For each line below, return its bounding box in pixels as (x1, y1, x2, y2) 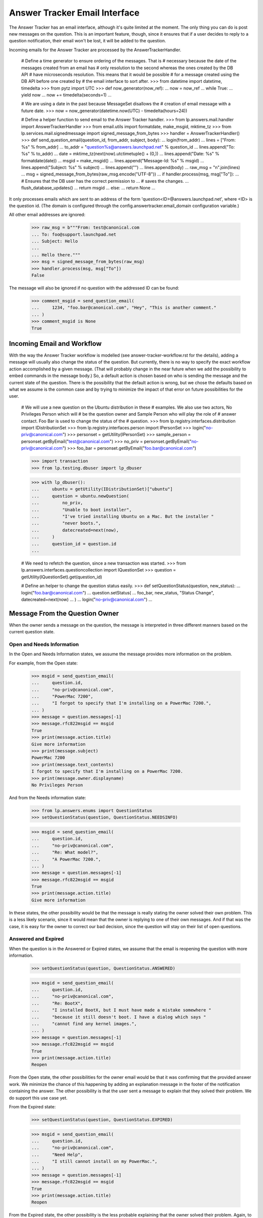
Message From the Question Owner (9, 609, 119, 617)
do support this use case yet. (9, 1095, 68, 1101)
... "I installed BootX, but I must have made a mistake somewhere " (31, 1008, 211, 1013)
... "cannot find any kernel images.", (31, 1021, 137, 1027)
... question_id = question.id (31, 541, 116, 547)
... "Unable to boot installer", (31, 507, 132, 513)
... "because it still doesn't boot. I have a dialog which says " (31, 1014, 207, 1020)
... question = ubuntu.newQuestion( (31, 493, 129, 499)
